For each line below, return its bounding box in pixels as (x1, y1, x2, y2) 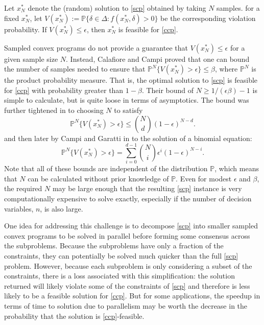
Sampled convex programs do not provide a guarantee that (4, 42, 188, 53)
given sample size (4, 53, 58, 64)
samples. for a (217, 3, 260, 13)
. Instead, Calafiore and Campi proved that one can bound (66, 53, 250, 64)
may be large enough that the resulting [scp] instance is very (52, 183, 242, 194)
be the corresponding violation (160, 12, 256, 23)
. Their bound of (141, 84, 194, 95)
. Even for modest (176, 173, 232, 183)
